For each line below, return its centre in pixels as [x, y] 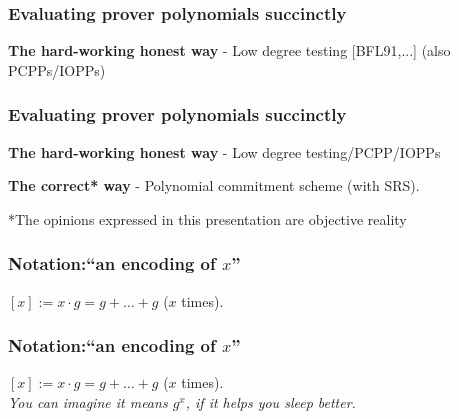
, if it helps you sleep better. [270, 402]
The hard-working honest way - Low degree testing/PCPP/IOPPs [224, 151]
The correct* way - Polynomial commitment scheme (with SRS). [214, 185]
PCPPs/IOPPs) [57, 69]
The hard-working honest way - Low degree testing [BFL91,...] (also [229, 50]
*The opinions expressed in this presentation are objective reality [207, 218]
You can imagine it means [88, 402]
